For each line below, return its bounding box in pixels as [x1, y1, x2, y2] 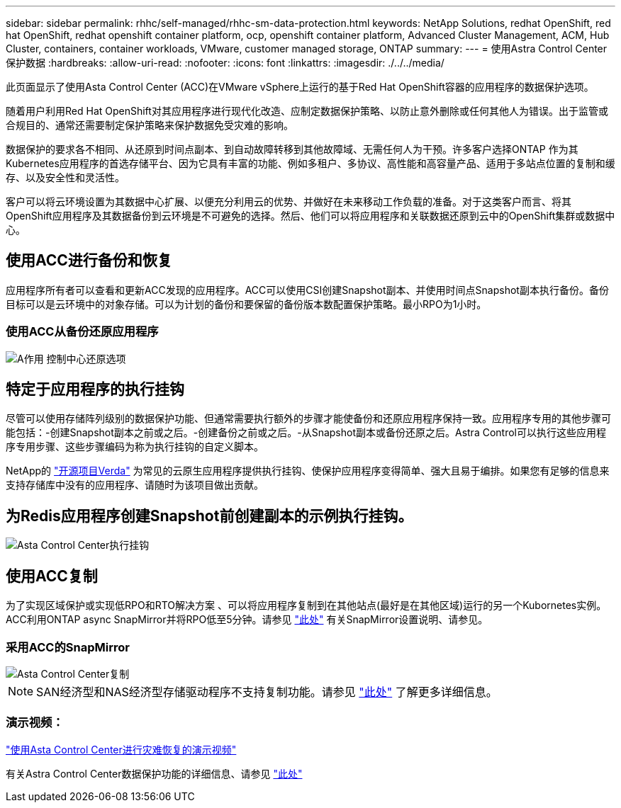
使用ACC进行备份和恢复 [6, 251, 172, 270]
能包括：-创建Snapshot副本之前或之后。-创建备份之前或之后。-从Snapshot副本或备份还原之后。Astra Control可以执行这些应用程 [6, 426, 606, 439]
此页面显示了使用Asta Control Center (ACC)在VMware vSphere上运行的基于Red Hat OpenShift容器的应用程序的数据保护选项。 [6, 81, 594, 93]
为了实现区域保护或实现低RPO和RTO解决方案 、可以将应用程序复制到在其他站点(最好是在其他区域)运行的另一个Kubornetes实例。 [6, 599, 607, 612]
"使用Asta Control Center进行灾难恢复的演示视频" [6, 743, 237, 756]
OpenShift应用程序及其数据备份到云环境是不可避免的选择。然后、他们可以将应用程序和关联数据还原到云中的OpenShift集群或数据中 [6, 210, 615, 222]
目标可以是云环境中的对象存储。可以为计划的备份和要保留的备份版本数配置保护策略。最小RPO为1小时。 [6, 297, 487, 310]
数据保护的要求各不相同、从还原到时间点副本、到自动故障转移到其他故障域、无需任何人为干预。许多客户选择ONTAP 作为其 [6, 143, 578, 155]
